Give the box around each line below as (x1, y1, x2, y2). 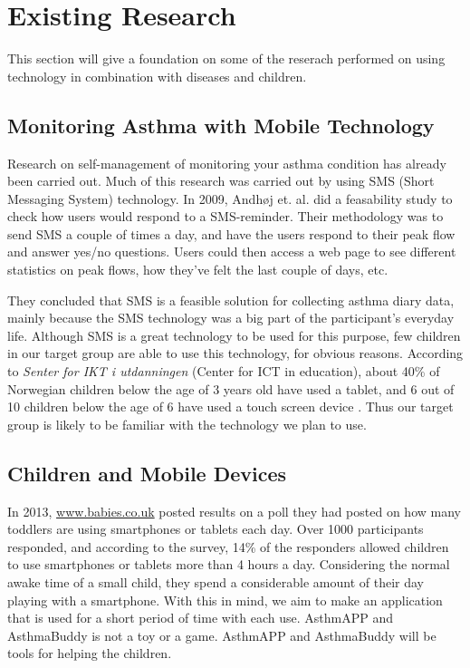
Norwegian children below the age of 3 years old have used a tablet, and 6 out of (7, 379, 455, 398)
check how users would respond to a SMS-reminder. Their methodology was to (7, 207, 444, 226)
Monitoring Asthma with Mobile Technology (7, 111, 435, 139)
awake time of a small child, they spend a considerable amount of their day (7, 573, 424, 591)
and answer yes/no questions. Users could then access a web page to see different (7, 242, 456, 261)
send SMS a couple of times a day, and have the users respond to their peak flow (7, 224, 456, 243)
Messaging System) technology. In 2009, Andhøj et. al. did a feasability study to (7, 189, 453, 208)
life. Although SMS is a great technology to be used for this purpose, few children (7, 325, 461, 344)
